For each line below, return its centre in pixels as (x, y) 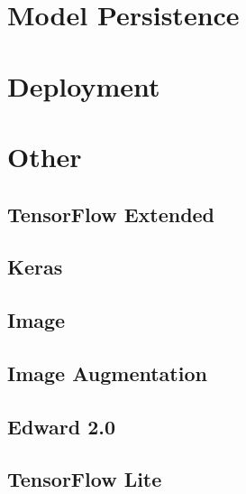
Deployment (84, 85)
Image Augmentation (107, 373)
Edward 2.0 (62, 426)
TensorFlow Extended (111, 214)
